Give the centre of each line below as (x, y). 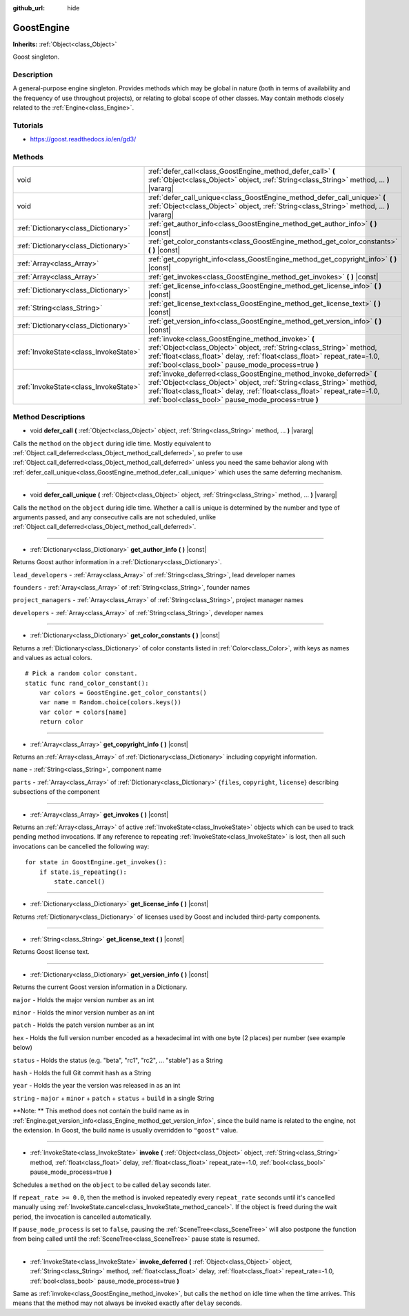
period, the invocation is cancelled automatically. (82, 1217)
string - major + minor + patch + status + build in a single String (113, 1098)
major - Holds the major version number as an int (83, 999)
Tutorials (28, 126)
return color (61, 722)
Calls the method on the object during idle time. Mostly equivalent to (112, 443)
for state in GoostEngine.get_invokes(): (96, 863)
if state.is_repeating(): (83, 872)
